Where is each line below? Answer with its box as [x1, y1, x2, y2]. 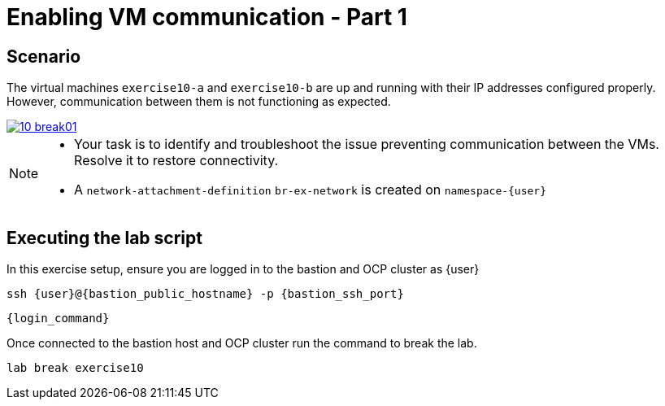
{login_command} [7, 312, 110, 325]
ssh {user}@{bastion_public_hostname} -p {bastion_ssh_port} [7, 287, 404, 301]
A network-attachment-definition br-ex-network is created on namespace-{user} [74, 181, 547, 199]
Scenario [7, 46, 81, 67]
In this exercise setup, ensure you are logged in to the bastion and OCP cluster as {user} [7, 262, 480, 277]
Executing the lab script [7, 227, 202, 248]
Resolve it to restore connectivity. [74, 152, 279, 169]
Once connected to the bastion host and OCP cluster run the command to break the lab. [7, 336, 477, 351]
